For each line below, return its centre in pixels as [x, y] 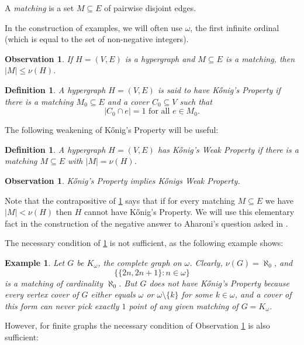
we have [279, 200]
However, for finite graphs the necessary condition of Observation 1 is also [137, 325]
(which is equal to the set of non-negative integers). [97, 39]
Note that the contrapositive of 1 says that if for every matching [120, 200]
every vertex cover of [42, 294]
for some [197, 294]
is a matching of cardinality [54, 283]
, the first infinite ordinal [235, 27]
